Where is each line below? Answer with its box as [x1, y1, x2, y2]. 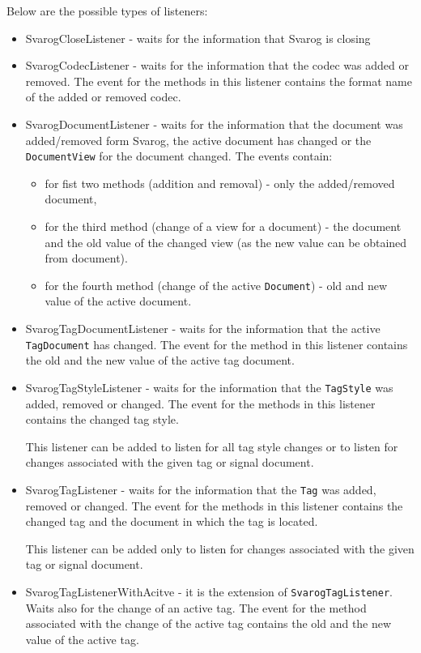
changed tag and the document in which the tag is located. [25, 513, 318, 530]
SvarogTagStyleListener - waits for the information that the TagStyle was [25, 378, 393, 395]
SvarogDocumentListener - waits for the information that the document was [25, 115, 403, 132]
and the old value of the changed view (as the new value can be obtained [45, 233, 407, 250]
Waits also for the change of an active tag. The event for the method [25, 599, 367, 616]
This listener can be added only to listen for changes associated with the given [25, 540, 415, 557]
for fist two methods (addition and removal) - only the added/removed [45, 174, 395, 191]
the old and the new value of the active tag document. [25, 352, 295, 369]
